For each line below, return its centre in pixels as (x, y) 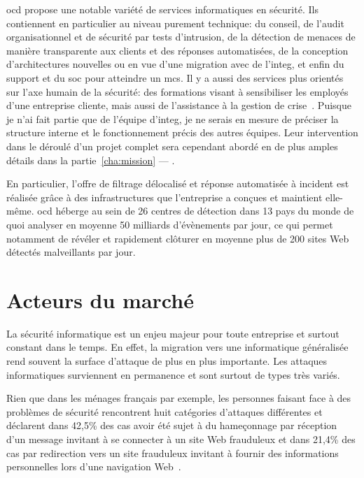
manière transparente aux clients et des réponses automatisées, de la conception (177, 50)
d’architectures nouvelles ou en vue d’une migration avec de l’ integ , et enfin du (175, 64)
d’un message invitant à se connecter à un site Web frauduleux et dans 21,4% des (181, 439)
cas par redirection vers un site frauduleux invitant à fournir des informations (173, 452)
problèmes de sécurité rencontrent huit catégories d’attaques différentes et (164, 411)
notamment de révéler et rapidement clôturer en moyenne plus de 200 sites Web (178, 238)
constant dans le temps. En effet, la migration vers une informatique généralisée (177, 347)
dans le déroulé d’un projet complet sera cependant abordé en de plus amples (172, 146)
